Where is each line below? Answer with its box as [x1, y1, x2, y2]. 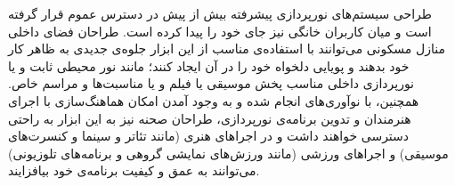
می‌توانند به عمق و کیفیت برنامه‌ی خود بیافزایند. [8, 161, 260, 180]
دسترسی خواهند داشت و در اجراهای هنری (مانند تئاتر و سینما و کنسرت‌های [8, 126, 410, 145]
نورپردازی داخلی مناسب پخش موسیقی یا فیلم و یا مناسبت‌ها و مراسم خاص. [8, 74, 415, 93]
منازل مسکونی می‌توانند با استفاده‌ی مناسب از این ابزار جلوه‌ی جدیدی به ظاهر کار [8, 39, 445, 58]
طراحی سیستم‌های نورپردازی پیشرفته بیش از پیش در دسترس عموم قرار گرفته [8, 4, 432, 22]
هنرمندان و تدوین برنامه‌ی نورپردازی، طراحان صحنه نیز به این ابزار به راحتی [8, 109, 411, 127]
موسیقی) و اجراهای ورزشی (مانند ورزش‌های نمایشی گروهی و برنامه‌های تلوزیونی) [8, 143, 449, 162]
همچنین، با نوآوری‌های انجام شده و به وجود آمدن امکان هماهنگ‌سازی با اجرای [8, 91, 419, 109]
